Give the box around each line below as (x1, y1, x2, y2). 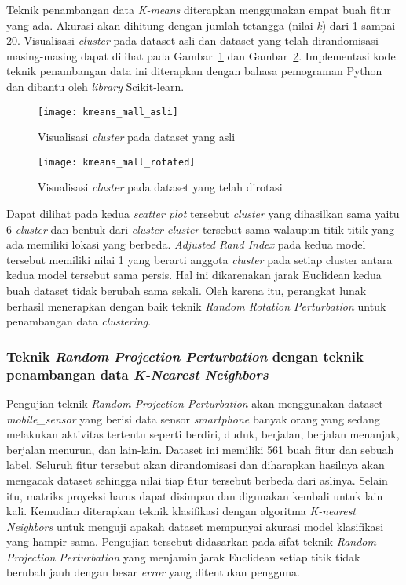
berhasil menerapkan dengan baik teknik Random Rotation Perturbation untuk (6, 297, 386, 314)
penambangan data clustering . (6, 313, 152, 329)
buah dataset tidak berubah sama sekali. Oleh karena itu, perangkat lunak (6, 282, 367, 299)
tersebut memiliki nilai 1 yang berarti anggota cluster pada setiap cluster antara (6, 251, 393, 267)
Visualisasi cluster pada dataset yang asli (38, 129, 236, 145)
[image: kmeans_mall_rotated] (38, 156, 196, 168)
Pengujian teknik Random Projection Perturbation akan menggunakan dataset (6, 394, 383, 411)
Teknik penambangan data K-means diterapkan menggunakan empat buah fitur (6, 2, 391, 17)
